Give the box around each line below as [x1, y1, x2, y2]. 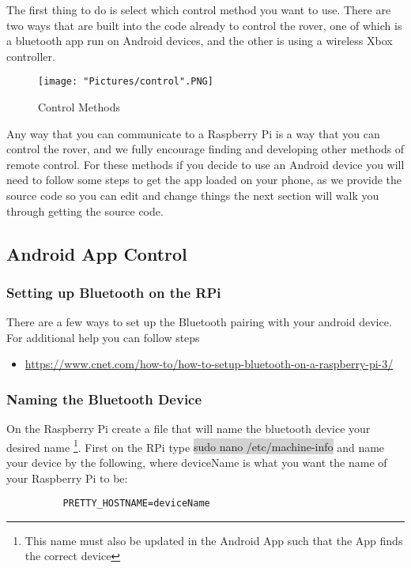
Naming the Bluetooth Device [6, 389, 202, 408]
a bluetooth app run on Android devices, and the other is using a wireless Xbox [6, 32, 393, 49]
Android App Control [6, 241, 187, 265]
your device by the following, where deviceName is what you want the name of [6, 454, 387, 471]
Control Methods [38, 99, 120, 115]
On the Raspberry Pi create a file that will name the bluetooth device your [6, 420, 371, 437]
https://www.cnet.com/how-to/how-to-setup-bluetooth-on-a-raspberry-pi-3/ [25, 355, 394, 372]
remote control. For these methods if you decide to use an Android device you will [6, 156, 405, 172]
